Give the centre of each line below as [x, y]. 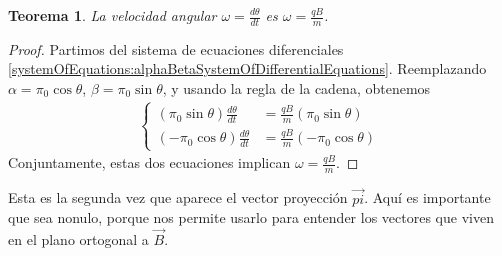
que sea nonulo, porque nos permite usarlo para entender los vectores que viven [251, 217]
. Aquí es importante [427, 197]
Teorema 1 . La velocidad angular [112, 15]
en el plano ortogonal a [78, 238]
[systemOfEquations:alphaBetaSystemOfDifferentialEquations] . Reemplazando [247, 68]
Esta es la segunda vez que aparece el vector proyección [178, 197]
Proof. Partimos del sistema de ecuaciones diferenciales [176, 48]
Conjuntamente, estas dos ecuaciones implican [149, 162]
